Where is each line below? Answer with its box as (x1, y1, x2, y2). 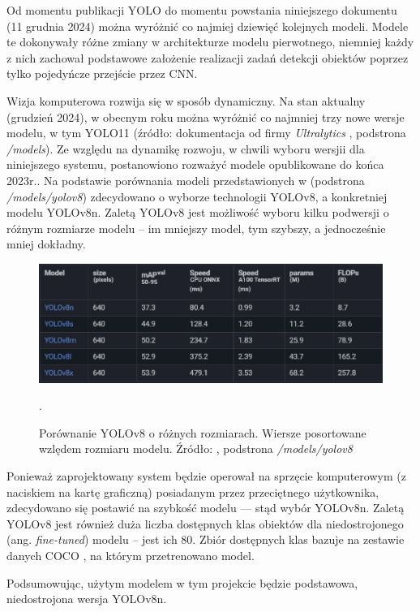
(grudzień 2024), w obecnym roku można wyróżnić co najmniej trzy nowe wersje (6, 108, 405, 125)
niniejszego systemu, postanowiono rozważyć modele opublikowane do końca (6, 156, 384, 173)
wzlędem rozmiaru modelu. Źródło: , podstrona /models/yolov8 (39, 440, 353, 457)
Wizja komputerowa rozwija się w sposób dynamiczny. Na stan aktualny (6, 92, 366, 109)
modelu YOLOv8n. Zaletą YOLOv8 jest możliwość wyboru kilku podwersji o (6, 204, 389, 221)
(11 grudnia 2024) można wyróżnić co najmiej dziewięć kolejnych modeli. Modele (6, 17, 409, 34)
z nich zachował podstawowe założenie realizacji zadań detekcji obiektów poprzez (6, 49, 409, 66)
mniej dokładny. (6, 235, 86, 252)
